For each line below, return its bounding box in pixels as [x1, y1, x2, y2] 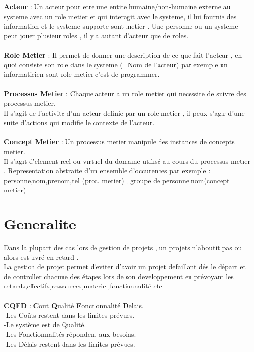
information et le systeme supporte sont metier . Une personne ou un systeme [4, 21, 238, 31]
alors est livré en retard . [4, 252, 79, 262]
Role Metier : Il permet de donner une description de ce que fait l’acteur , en [4, 49, 242, 60]
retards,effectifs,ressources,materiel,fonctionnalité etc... [4, 281, 168, 291]
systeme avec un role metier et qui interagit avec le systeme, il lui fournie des [4, 11, 237, 21]
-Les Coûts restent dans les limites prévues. [4, 310, 135, 320]
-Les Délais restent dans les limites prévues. [4, 338, 135, 349]
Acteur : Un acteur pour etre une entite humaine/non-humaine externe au [4, 1, 231, 11]
